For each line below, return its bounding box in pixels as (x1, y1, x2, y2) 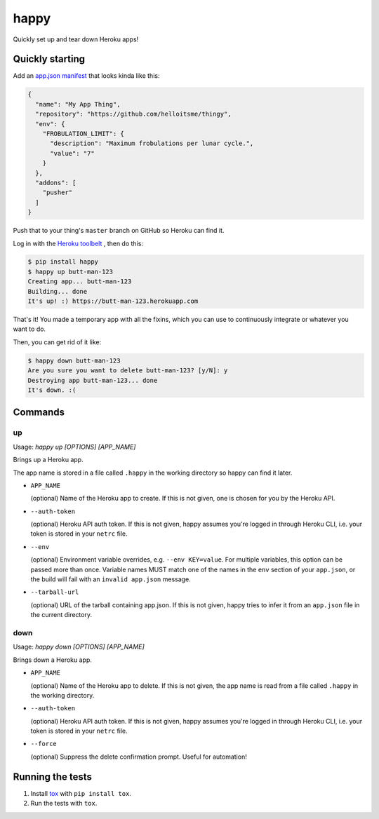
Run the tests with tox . (30, 799, 98, 808)
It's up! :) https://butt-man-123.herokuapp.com (27, 297, 199, 305)
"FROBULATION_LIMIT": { (42, 130, 124, 137)
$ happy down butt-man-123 (27, 356, 121, 365)
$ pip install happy (27, 258, 98, 266)
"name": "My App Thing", (35, 100, 121, 108)
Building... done (27, 287, 88, 295)
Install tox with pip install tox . (30, 789, 131, 797)
